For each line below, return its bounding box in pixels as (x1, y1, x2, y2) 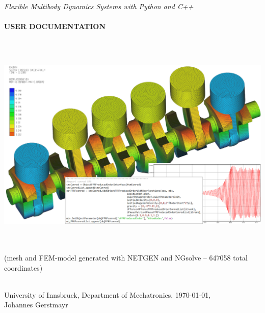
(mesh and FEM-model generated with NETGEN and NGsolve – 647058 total (4, 252, 248, 263)
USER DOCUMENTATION (4, 21, 105, 32)
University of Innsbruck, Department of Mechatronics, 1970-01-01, (4, 289, 211, 300)
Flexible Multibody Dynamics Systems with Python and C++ (4, 1, 194, 11)
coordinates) (4, 262, 43, 273)
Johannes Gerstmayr (4, 299, 68, 310)
